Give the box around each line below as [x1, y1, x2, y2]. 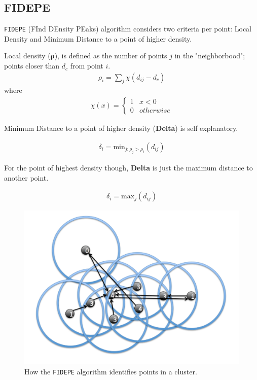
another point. [4, 172, 49, 183]
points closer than [4, 60, 60, 71]
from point [70, 60, 103, 71]
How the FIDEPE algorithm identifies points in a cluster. [24, 366, 197, 377]
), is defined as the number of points [54, 50, 167, 61]
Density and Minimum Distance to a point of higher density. [4, 33, 192, 44]
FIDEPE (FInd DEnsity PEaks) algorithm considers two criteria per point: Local [4, 23, 251, 34]
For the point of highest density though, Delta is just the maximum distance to [4, 162, 253, 173]
